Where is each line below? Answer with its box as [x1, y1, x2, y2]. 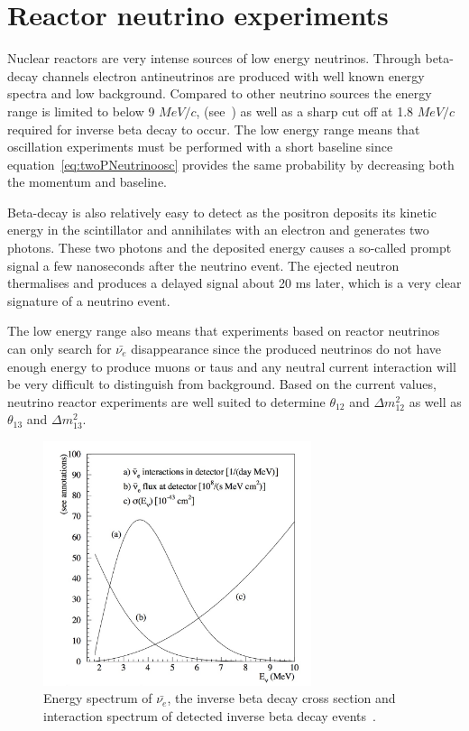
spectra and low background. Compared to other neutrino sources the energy [7, 84, 432, 103]
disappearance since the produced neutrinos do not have [131, 339, 442, 358]
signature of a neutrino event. [7, 291, 170, 310]
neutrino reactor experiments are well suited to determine [7, 392, 326, 411]
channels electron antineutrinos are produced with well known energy [41, 66, 425, 85]
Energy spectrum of [43, 689, 152, 708]
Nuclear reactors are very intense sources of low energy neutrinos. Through [7, 49, 421, 68]
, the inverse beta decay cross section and [167, 689, 396, 708]
